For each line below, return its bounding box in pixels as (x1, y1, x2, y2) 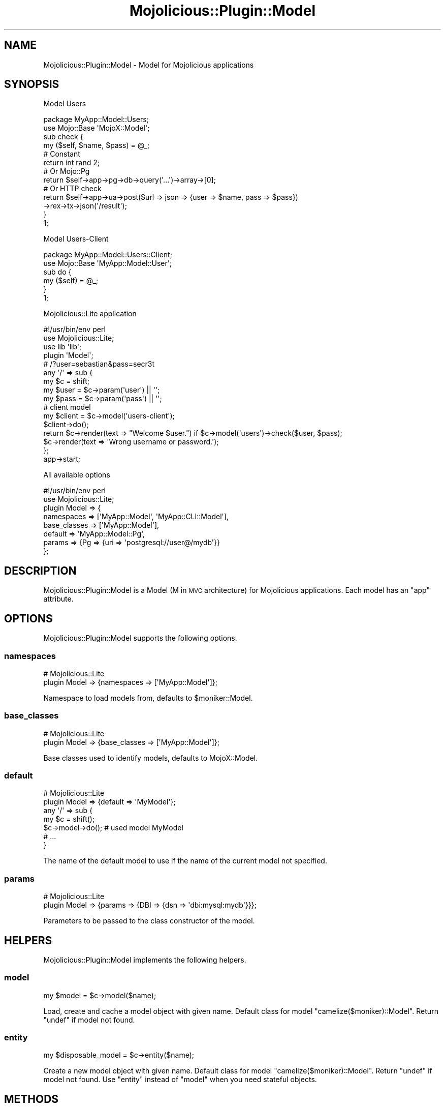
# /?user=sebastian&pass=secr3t (43, 360, 155, 369)
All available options (43, 470, 110, 480)
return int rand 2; (43, 158, 100, 167)
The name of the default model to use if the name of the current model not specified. (43, 856, 327, 865)
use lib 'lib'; (43, 342, 82, 351)
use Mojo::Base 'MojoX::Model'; (43, 124, 150, 133)
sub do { (43, 267, 72, 277)
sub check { (43, 132, 83, 141)
